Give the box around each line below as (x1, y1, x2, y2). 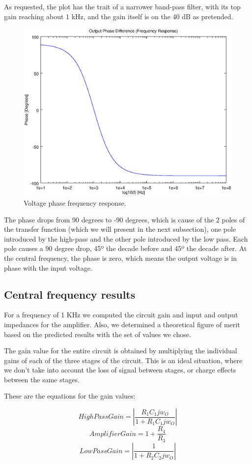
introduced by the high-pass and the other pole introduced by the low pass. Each (4, 233, 248, 244)
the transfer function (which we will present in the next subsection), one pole (4, 224, 236, 234)
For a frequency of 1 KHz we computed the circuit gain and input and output (4, 309, 238, 320)
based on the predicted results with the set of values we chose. (4, 329, 191, 339)
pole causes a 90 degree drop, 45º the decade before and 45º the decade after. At (4, 243, 247, 253)
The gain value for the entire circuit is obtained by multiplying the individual (4, 345, 237, 356)
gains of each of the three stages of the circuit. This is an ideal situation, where (4, 355, 243, 365)
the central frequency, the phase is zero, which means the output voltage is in (4, 252, 237, 263)
